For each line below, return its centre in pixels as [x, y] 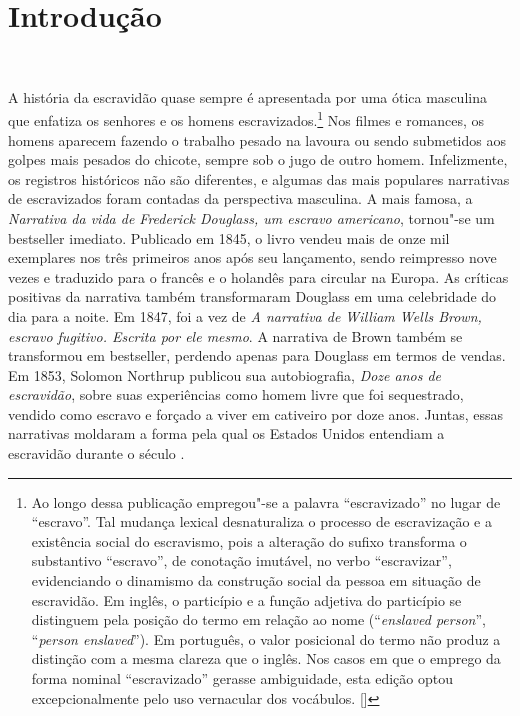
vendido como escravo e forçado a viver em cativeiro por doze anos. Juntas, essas [256, 413]
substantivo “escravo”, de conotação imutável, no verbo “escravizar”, [241, 560]
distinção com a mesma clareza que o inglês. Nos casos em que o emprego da [266, 658]
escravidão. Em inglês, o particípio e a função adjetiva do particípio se [246, 599]
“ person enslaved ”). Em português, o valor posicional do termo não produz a [266, 638]
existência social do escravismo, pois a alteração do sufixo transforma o [249, 540]
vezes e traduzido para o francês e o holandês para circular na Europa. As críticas [258, 276]
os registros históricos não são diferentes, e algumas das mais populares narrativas [259, 178]
